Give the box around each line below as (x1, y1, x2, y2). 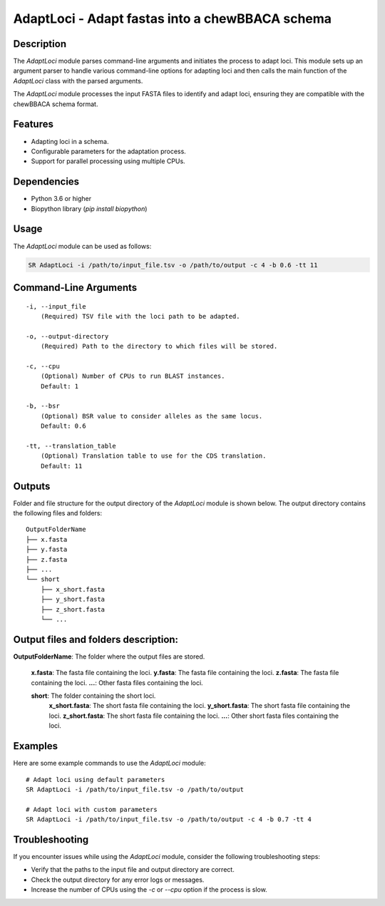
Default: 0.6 (40, 422, 86, 431)
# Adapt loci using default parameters (26, 776, 165, 783)
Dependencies (13, 175, 80, 188)
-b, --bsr (26, 402, 60, 410)
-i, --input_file (26, 302, 86, 310)
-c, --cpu (26, 362, 60, 370)
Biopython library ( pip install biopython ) (31, 204, 148, 213)
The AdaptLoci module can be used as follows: (13, 242, 152, 250)
